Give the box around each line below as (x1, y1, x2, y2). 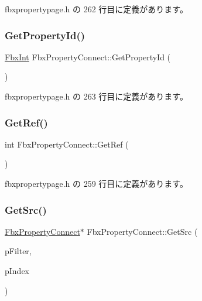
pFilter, (5, 245, 32, 257)
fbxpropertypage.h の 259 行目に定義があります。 (5, 177, 188, 189)
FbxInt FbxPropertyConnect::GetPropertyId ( (5, 50, 171, 63)
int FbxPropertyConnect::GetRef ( (5, 138, 129, 150)
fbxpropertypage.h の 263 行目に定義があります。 (5, 90, 188, 102)
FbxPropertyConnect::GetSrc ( (87, 225, 198, 237)
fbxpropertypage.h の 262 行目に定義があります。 (5, 3, 188, 15)
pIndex (5, 265, 30, 276)
